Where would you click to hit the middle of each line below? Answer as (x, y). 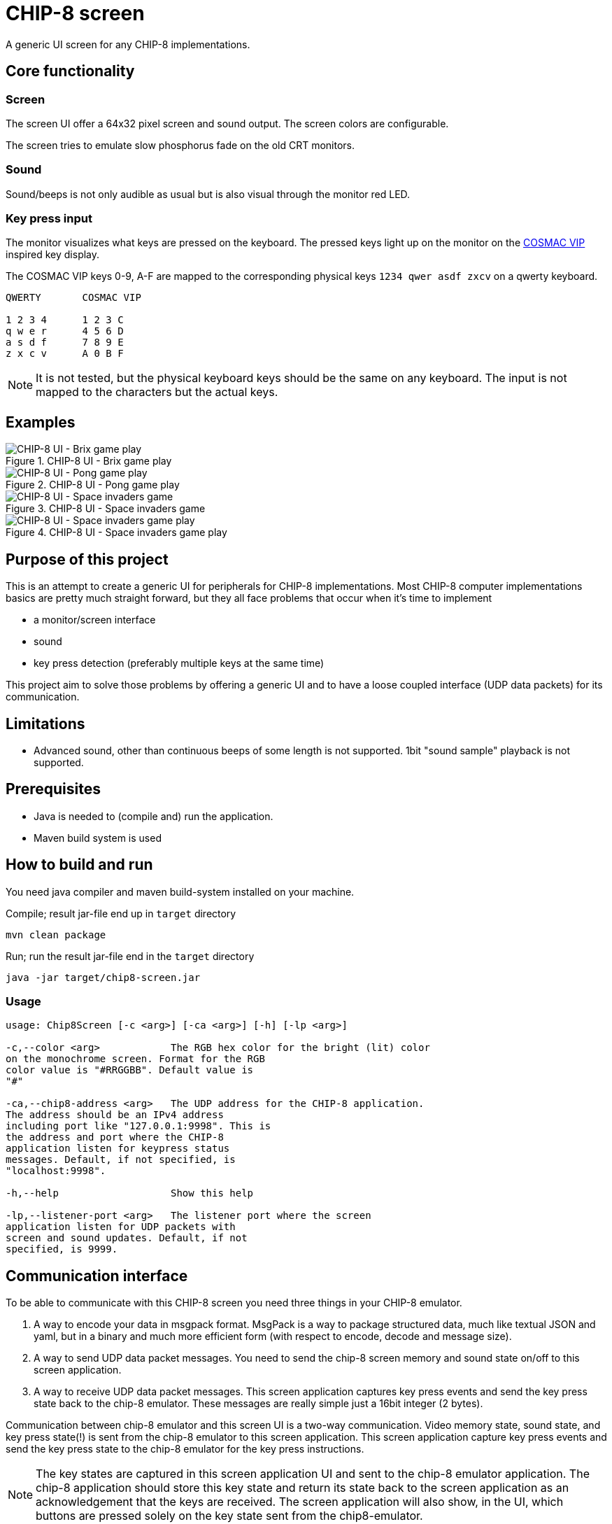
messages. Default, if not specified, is (121, 1160)
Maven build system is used (98, 838)
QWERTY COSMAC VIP (73, 298)
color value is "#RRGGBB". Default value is (130, 1070)
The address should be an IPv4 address (115, 1115)
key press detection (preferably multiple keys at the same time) (179, 663)
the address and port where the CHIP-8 (115, 1137)
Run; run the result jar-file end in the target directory (130, 956)
